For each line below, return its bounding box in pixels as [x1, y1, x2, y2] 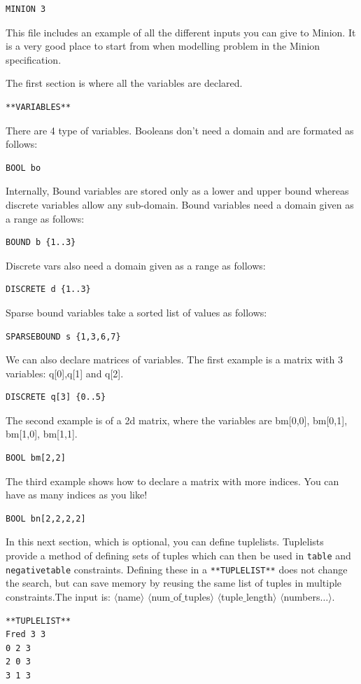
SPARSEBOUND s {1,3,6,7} [6, 331, 121, 342]
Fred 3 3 [6, 629, 46, 640]
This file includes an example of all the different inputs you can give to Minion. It [6, 25, 356, 39]
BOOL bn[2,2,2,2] [6, 513, 86, 524]
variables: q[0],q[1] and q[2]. [6, 365, 124, 380]
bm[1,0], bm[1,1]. [6, 426, 78, 441]
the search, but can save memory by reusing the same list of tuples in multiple [6, 575, 342, 590]
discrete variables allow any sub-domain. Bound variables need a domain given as [6, 197, 354, 211]
